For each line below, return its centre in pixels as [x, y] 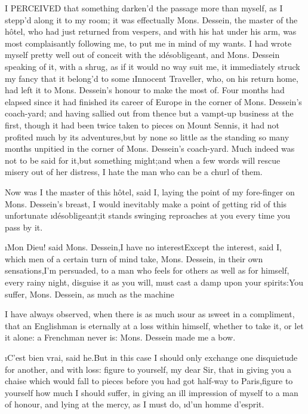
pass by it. [24, 227]
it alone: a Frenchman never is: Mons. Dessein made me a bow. [120, 337]
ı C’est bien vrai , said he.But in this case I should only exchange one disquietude [151, 358]
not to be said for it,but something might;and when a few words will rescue [143, 160]
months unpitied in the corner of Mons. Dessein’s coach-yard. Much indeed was [150, 148]
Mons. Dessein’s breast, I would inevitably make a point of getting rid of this [146, 203]
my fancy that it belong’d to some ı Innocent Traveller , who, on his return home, [152, 78]
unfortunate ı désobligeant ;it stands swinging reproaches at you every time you [148, 215]
